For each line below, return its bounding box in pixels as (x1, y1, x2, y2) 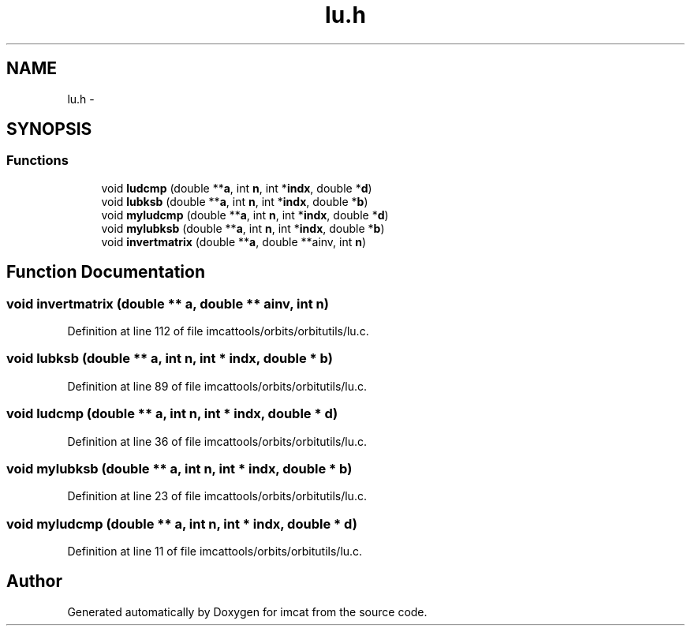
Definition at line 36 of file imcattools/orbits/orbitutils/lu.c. (67, 434, 368, 448)
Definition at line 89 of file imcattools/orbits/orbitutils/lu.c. (67, 379, 368, 393)
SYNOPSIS (6, 119, 92, 140)
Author (6, 571, 62, 592)
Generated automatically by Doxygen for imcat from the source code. (67, 604, 428, 619)
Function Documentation (6, 262, 205, 282)
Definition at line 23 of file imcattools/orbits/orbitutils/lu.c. (67, 489, 367, 503)
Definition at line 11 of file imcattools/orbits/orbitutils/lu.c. (67, 544, 363, 559)
